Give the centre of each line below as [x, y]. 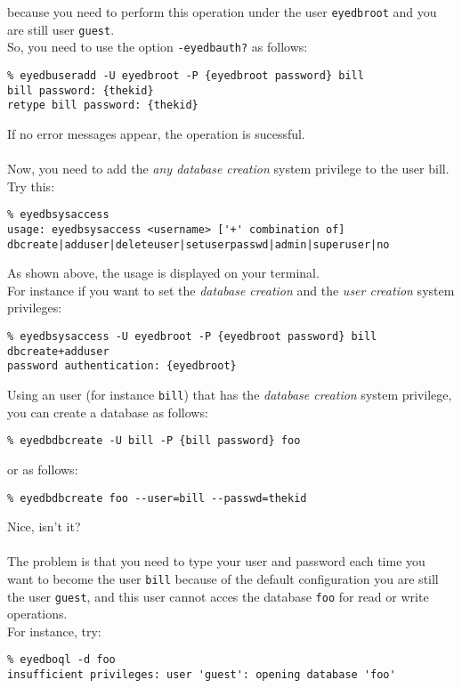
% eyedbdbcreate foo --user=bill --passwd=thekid [157, 498]
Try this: [31, 186]
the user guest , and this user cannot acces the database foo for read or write [218, 596]
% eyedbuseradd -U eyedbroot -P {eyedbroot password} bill [186, 75]
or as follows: [43, 469]
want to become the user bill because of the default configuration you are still [223, 578]
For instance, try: [54, 631]
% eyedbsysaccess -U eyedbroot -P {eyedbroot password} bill [192, 337]
